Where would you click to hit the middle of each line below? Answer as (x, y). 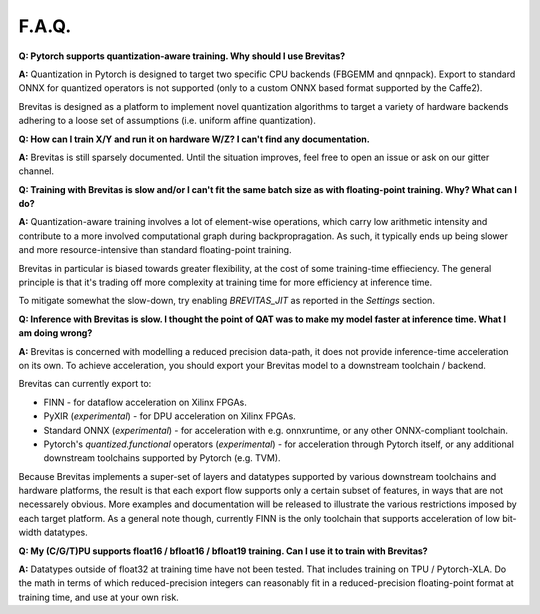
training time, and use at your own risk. (98, 597)
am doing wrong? (55, 333)
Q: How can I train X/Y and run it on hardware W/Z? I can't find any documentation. (194, 139)
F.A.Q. (45, 26)
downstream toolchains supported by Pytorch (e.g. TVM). (162, 458)
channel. (36, 171)
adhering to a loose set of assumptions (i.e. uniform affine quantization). (167, 121)
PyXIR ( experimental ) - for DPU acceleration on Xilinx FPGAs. (170, 416)
